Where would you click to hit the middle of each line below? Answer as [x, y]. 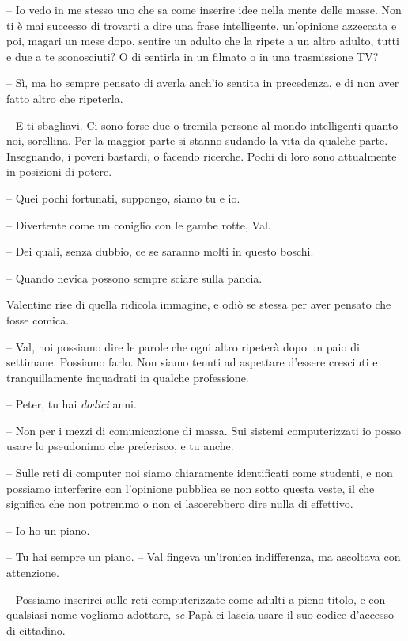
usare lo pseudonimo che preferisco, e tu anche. [120, 446]
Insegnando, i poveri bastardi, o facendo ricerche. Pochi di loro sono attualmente [202, 156]
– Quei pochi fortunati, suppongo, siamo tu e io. [123, 197]
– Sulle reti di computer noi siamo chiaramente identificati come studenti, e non [200, 473]
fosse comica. [38, 319]
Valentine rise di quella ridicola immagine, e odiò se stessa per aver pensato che [199, 304]
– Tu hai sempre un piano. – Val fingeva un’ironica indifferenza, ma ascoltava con [204, 557]
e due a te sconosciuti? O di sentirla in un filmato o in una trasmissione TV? [193, 56]
